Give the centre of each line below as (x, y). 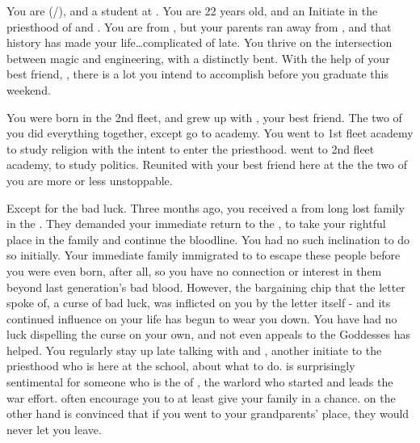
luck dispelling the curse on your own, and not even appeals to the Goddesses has (209, 334)
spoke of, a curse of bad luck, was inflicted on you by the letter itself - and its (199, 303)
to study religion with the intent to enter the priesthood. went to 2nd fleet (191, 148)
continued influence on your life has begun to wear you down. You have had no (202, 318)
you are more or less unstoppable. (90, 180)
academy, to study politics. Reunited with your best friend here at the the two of (207, 165)
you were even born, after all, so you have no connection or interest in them (194, 270)
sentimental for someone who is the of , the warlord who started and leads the (200, 382)
